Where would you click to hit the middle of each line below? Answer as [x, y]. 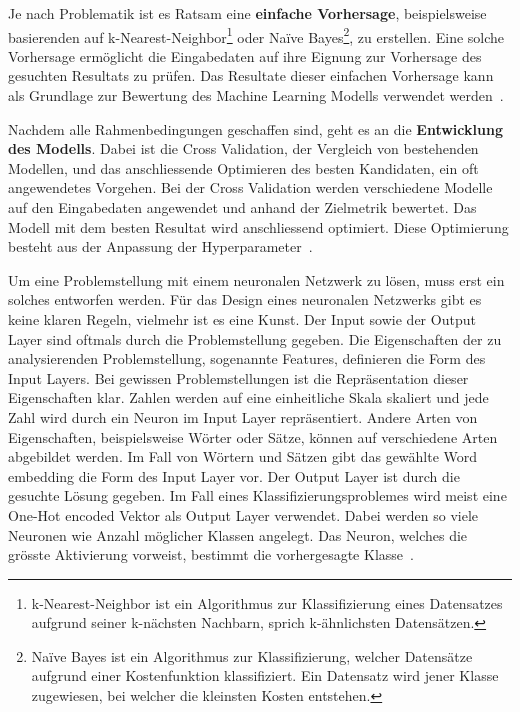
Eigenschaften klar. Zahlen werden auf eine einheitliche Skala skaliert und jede [248, 397]
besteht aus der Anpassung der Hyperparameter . [160, 246]
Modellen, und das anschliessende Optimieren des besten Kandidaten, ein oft [243, 167]
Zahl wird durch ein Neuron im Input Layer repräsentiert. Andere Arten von [243, 416]
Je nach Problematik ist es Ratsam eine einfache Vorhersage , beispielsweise [247, 13]
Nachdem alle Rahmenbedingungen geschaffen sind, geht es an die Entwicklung [255, 128]
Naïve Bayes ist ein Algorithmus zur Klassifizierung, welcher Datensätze [252, 655]
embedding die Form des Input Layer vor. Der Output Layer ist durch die [234, 475]
